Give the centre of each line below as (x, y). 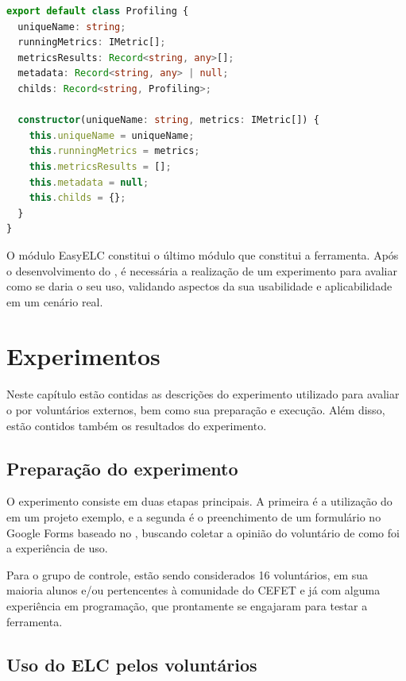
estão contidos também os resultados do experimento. (137, 425)
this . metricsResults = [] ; (100, 166)
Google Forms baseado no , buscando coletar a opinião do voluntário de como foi (203, 532)
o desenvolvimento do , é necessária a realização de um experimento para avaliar (202, 270)
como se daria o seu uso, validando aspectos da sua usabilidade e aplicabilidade (199, 286)
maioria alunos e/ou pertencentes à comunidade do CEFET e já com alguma (193, 590)
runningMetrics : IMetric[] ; (92, 42)
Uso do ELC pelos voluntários (132, 664)
